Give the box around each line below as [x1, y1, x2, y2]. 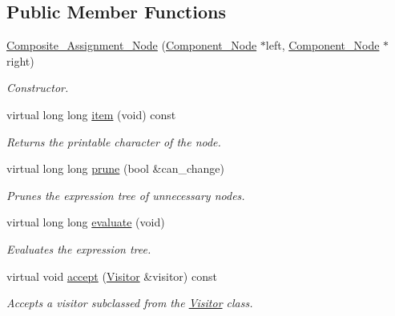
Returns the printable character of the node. [6, 133, 221, 150]
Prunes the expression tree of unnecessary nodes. [6, 186, 245, 203]
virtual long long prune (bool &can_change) [6, 160, 224, 177]
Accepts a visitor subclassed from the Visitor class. [6, 294, 253, 311]
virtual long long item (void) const [6, 106, 176, 122]
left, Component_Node [265, 37, 380, 54]
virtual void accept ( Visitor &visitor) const [6, 267, 217, 284]
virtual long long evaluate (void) [6, 214, 165, 230]
